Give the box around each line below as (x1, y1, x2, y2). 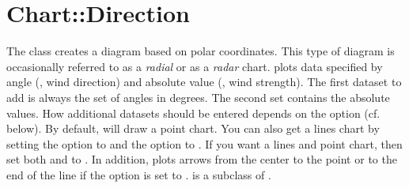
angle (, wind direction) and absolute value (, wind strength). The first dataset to (6, 73, 402, 90)
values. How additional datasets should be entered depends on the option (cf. (6, 104, 381, 121)
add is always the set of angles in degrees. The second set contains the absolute (6, 88, 390, 105)
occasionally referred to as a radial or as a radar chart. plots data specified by (6, 58, 383, 74)
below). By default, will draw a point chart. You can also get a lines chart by (6, 120, 380, 137)
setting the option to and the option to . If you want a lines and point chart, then (6, 135, 403, 152)
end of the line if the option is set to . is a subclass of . (6, 166, 271, 182)
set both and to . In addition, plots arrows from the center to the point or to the (6, 151, 397, 167)
